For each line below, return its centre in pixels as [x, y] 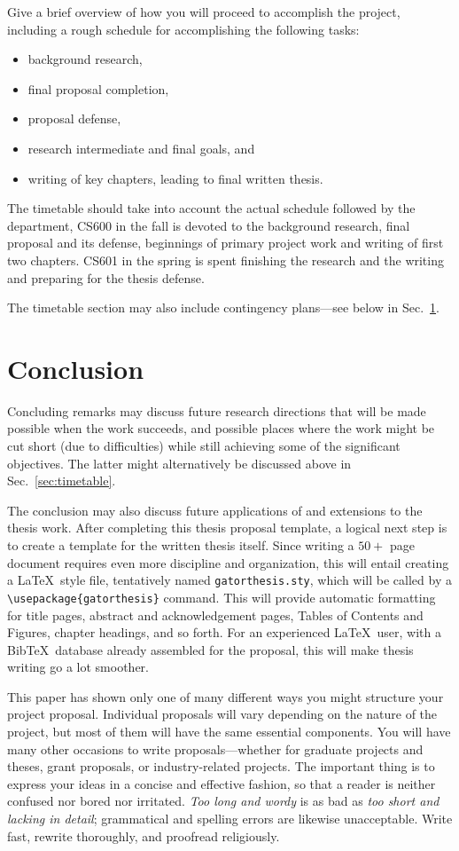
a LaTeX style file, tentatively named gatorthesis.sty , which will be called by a [229, 580]
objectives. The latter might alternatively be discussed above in [179, 463]
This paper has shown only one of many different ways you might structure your [226, 696]
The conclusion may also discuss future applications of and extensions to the [215, 510]
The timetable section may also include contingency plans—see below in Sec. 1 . [223, 307]
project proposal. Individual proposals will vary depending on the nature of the [222, 714]
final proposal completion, [98, 88]
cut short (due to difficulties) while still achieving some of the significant [204, 446]
